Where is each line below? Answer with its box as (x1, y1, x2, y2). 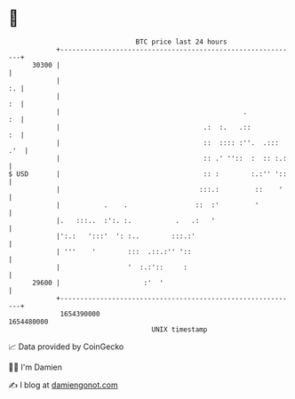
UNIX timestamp (151, 324, 208, 334)
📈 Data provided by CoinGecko (8, 341, 124, 352)
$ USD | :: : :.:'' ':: (8, 169, 288, 179)
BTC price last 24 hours (135, 37, 227, 46)
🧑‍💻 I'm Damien (8, 362, 63, 372)
